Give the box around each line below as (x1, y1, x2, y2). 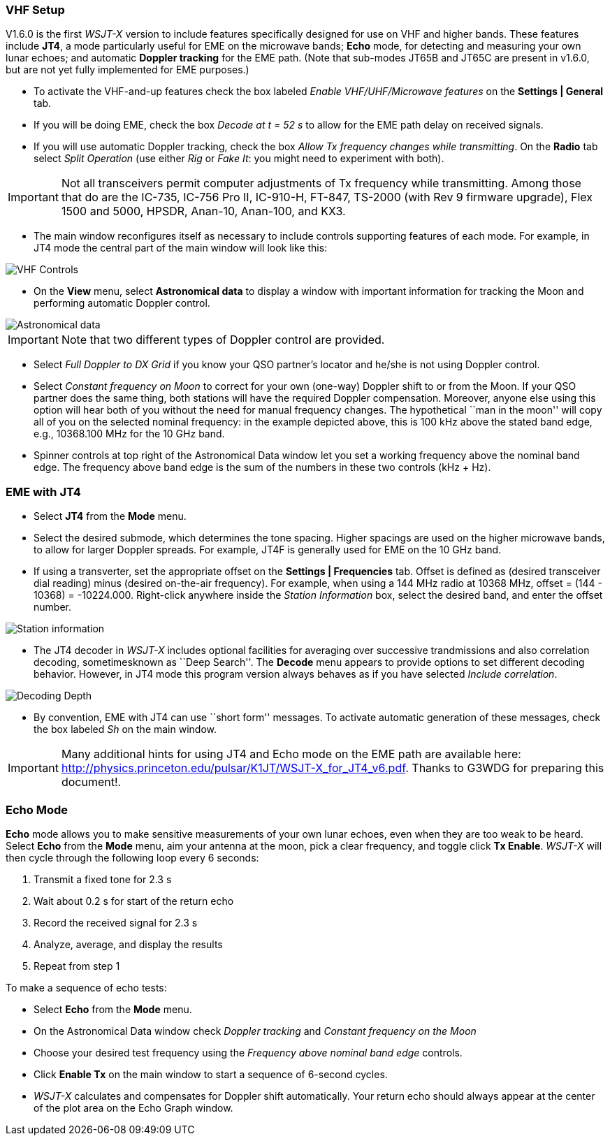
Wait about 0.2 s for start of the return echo (34, 894, 234, 907)
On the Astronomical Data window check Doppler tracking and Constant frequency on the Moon (34, 1024, 477, 1037)
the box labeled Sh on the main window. (34, 723, 217, 736)
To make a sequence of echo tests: (6, 981, 167, 994)
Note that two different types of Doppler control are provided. (61, 333, 385, 347)
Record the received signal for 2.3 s (34, 916, 198, 929)
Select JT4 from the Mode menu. (34, 510, 187, 523)
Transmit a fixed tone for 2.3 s (34, 873, 172, 885)
